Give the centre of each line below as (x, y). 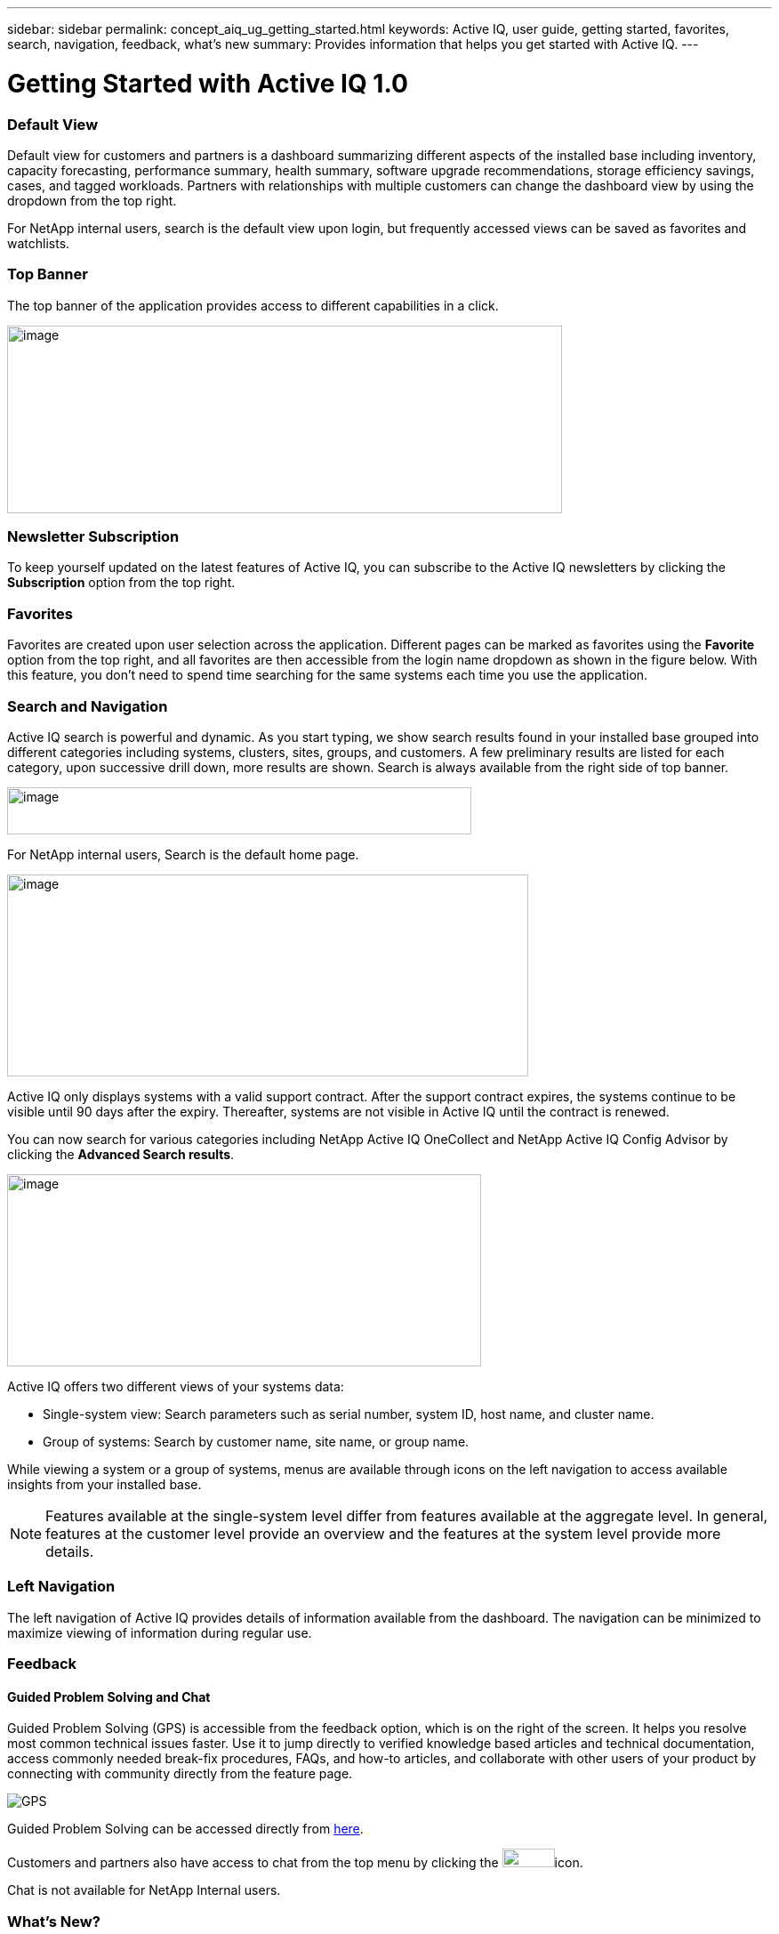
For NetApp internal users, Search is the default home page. (183, 854)
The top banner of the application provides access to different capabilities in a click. (253, 305)
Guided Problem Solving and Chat (109, 1696)
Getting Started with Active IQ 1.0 (208, 83)
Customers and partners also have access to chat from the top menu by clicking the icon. (295, 1863)
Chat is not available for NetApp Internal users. (144, 1890)
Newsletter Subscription (93, 536)
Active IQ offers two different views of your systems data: (176, 1386)
